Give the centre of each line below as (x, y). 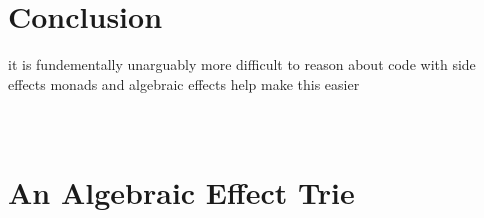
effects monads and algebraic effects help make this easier (184, 83)
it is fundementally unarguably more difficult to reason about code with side (242, 64)
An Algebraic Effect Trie (181, 191)
